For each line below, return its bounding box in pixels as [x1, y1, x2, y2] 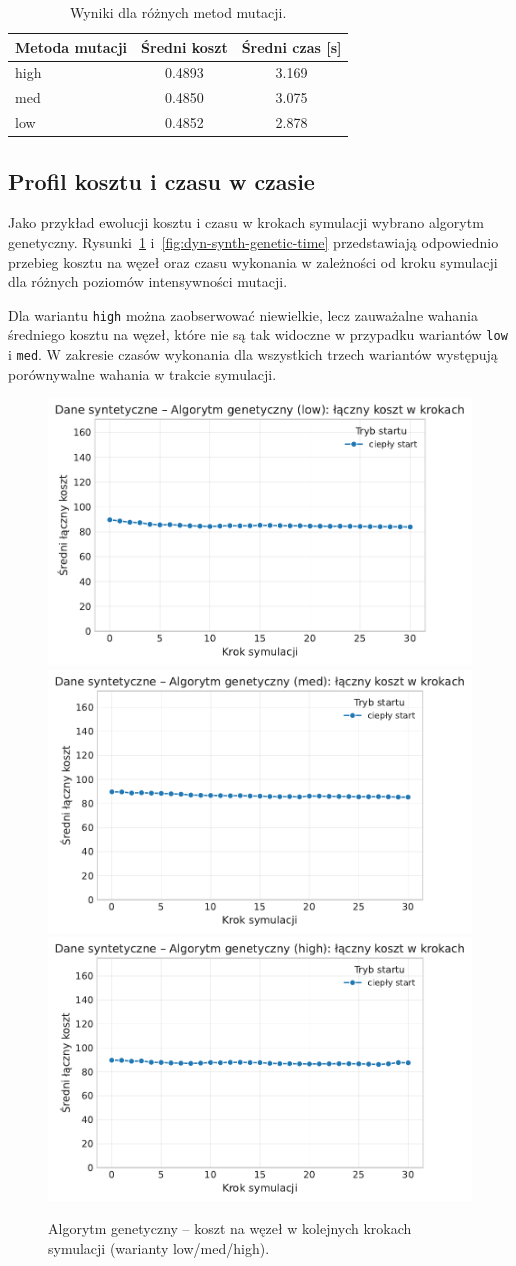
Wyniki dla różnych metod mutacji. [70, 2, 287, 22]
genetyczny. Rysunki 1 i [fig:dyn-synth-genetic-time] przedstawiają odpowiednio [8, 232, 499, 253]
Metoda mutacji [15, 36, 128, 57]
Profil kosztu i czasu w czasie [8, 165, 315, 196]
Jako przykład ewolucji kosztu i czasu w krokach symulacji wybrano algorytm [8, 212, 484, 233]
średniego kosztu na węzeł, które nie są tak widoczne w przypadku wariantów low [8, 324, 508, 345]
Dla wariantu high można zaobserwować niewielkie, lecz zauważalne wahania [8, 304, 478, 325]
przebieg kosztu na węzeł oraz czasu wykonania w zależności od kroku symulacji [8, 251, 498, 272]
